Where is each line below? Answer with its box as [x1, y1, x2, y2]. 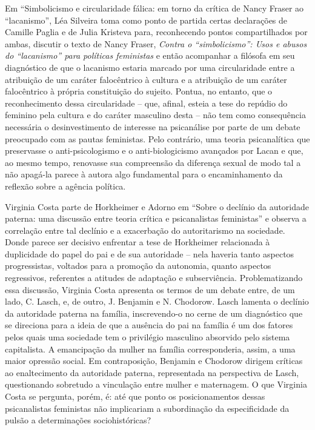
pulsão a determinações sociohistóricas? [5, 414, 151, 426]
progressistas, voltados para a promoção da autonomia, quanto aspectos [5, 259, 271, 272]
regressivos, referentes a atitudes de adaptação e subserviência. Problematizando [5, 271, 303, 284]
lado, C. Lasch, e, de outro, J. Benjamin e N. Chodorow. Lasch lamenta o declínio [5, 295, 309, 308]
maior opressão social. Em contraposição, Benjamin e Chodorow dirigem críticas [5, 354, 303, 367]
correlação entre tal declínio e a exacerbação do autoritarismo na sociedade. [5, 223, 285, 236]
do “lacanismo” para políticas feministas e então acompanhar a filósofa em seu [5, 49, 295, 62]
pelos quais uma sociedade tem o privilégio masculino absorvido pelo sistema [5, 331, 290, 343]
